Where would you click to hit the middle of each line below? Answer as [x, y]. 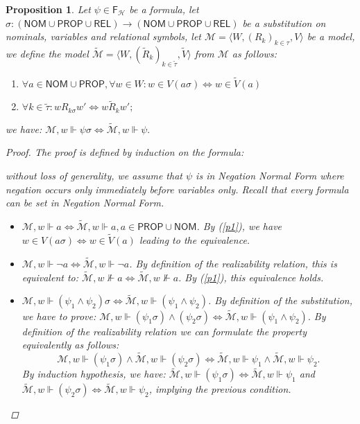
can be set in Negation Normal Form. [85, 203]
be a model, [331, 36]
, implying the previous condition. [220, 389]
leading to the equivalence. [195, 239]
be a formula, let [164, 9]
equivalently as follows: [70, 345]
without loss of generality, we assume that [94, 176]
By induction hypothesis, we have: [94, 374]
